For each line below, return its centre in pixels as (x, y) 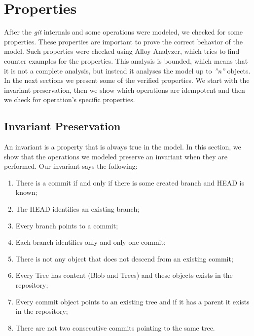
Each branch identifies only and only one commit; (91, 242)
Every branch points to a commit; (67, 225)
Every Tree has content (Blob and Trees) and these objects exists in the (124, 275)
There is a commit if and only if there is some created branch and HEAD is (130, 182)
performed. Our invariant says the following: (71, 166)
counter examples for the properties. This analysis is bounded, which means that (126, 60)
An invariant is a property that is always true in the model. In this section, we (123, 147)
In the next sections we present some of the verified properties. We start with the (127, 80)
